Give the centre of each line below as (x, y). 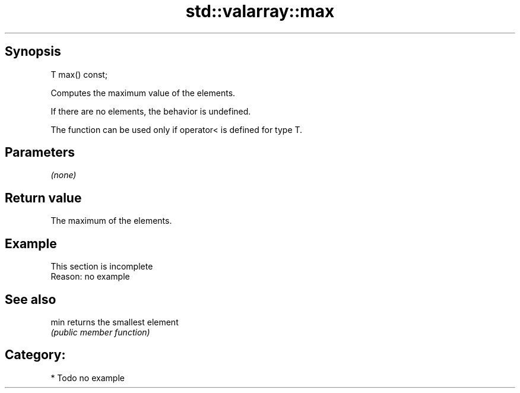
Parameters (40, 153)
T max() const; (79, 74)
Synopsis (33, 52)
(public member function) (100, 332)
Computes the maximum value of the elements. (143, 93)
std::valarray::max (260, 11)
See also (31, 299)
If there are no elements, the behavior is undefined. (151, 111)
